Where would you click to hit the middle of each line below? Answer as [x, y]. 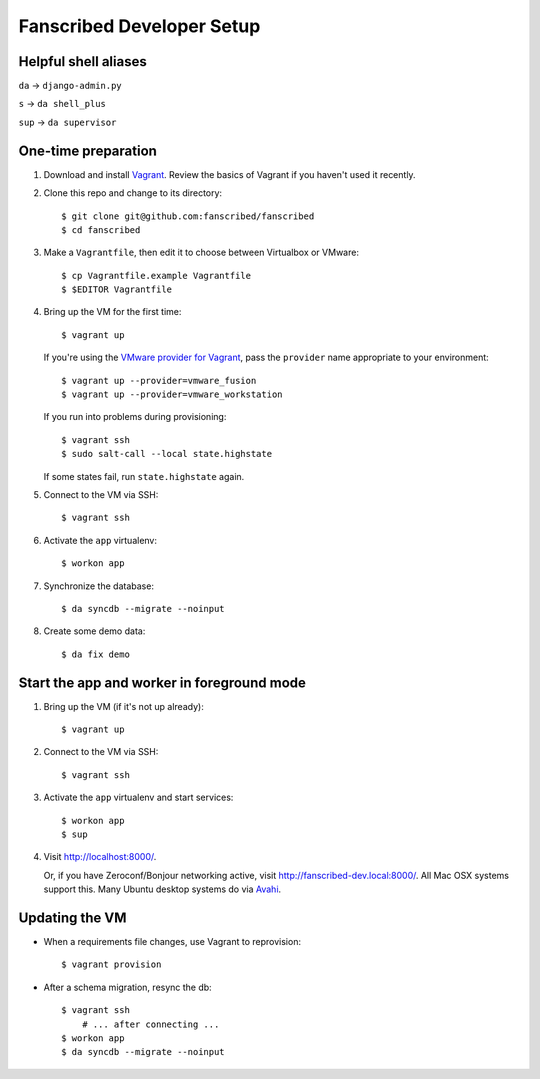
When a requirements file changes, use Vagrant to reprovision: [172, 942]
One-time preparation [87, 150]
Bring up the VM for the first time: [112, 312]
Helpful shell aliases [82, 61]
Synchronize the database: [99, 586]
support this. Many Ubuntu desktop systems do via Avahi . [162, 889]
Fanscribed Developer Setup [139, 26]
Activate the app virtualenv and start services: [138, 797]
